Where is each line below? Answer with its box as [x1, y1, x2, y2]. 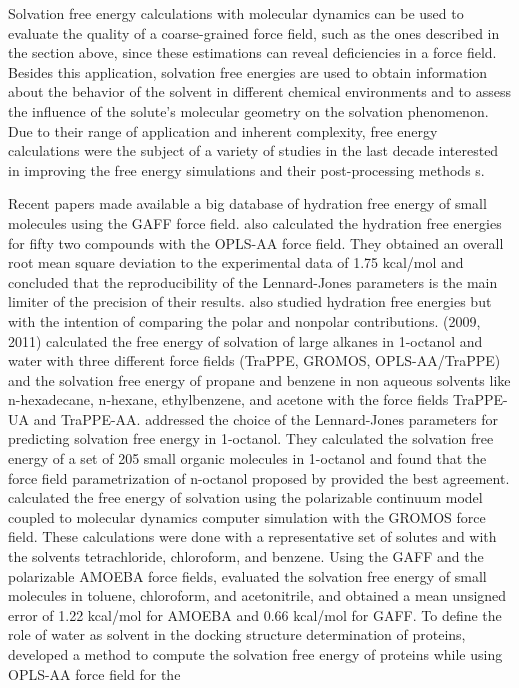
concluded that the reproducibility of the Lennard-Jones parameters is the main [8, 271, 498, 292]
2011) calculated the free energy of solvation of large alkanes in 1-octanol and [8, 330, 483, 351]
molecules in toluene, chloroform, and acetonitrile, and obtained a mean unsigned [8, 585, 507, 606]
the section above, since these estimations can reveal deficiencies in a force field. [8, 42, 497, 63]
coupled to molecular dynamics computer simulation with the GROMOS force [8, 506, 486, 527]
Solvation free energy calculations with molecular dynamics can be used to [8, 3, 464, 23]
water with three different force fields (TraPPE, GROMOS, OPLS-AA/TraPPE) [8, 350, 501, 371]
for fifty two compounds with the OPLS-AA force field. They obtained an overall [8, 232, 504, 253]
